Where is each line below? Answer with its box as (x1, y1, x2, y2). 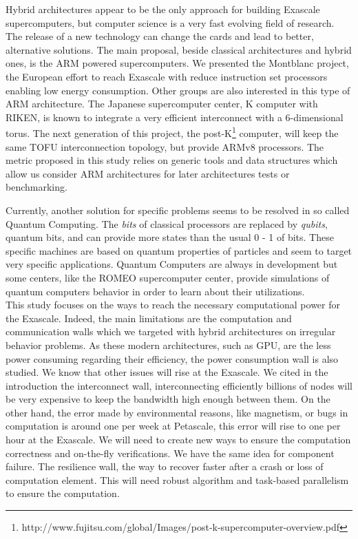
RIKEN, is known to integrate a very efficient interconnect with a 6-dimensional (6, 109, 344, 124)
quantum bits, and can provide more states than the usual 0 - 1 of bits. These (6, 230, 334, 244)
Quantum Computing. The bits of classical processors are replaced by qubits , (6, 216, 328, 231)
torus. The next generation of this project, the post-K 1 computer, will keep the (6, 124, 339, 140)
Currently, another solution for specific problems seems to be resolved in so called (6, 202, 350, 217)
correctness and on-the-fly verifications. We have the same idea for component (6, 445, 335, 460)
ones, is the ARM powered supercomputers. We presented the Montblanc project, (6, 56, 349, 70)
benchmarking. (6, 180, 67, 194)
